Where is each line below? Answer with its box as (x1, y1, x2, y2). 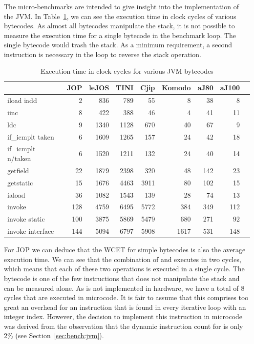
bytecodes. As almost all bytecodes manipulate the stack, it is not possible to (4, 20, 235, 31)
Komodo (162, 82, 191, 93)
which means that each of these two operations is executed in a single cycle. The (4, 263, 245, 274)
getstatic (7, 177, 33, 187)
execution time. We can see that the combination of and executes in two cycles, (4, 254, 241, 264)
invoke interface (7, 226, 54, 236)
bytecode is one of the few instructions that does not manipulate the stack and (4, 273, 240, 283)
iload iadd (7, 95, 37, 105)
